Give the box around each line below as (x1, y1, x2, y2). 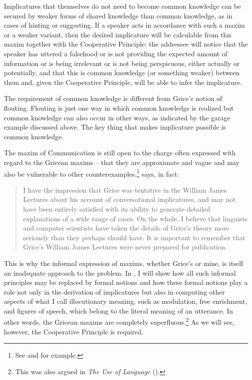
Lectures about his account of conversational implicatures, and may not (23, 194, 236, 204)
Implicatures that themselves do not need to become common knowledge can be (4, 1, 241, 11)
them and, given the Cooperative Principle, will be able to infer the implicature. (4, 77, 242, 87)
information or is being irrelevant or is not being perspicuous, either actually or (4, 58, 240, 68)
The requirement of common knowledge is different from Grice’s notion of (4, 93, 222, 103)
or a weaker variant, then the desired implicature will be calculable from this (4, 29, 232, 39)
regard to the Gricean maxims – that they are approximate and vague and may (4, 157, 240, 167)
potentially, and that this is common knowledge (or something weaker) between (4, 67, 240, 78)
